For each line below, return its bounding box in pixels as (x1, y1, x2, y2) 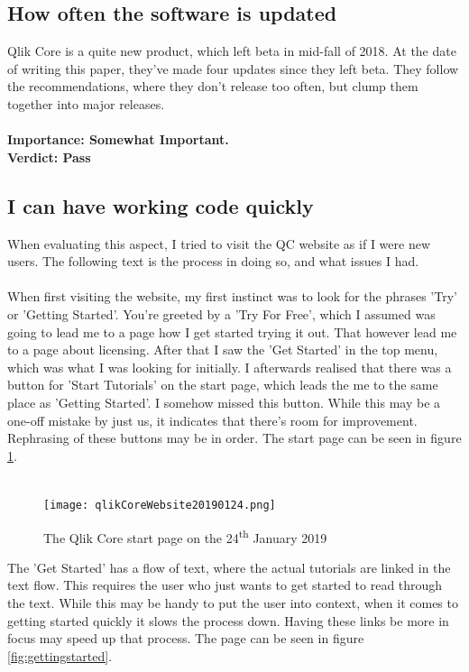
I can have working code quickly (7, 191, 314, 219)
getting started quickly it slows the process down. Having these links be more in (7, 611, 449, 630)
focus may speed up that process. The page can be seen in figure (7, 629, 364, 648)
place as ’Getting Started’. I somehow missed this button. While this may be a (7, 392, 441, 411)
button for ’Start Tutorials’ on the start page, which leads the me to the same (7, 375, 438, 394)
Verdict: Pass (7, 147, 91, 166)
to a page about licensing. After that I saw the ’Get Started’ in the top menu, (7, 340, 438, 359)
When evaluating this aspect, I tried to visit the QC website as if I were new (7, 234, 431, 253)
